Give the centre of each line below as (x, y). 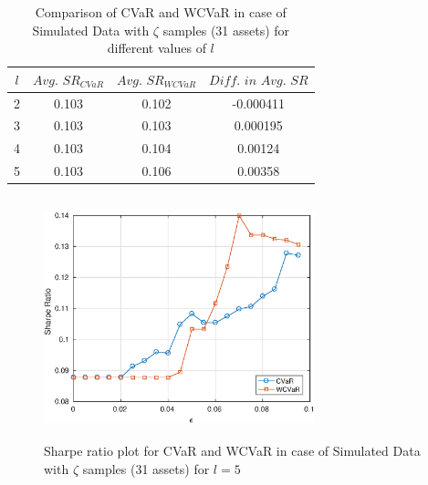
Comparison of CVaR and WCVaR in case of (161, 12)
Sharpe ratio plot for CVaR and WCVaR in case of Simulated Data (232, 451)
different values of (157, 48)
